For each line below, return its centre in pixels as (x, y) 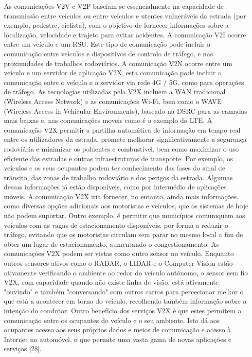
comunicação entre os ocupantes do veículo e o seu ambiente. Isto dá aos (112, 320)
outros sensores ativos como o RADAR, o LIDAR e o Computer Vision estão (118, 263)
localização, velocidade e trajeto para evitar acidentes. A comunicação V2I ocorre (125, 34)
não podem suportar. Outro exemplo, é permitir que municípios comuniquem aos (125, 215)
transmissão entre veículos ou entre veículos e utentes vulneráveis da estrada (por (125, 15)
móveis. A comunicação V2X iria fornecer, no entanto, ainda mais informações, (121, 196)
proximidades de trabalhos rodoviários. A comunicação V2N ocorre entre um (118, 63)
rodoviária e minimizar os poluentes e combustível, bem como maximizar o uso (121, 148)
